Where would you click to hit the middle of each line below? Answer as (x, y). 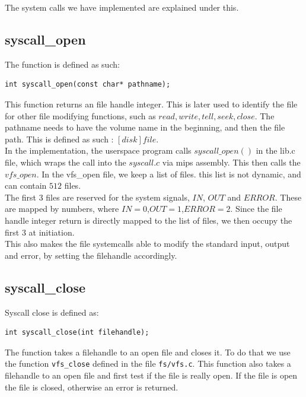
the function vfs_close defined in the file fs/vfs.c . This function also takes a (148, 363)
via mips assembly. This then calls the (231, 162)
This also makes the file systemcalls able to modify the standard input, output (147, 244)
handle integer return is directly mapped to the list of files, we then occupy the (149, 220)
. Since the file (256, 209)
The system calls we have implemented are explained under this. (122, 7)
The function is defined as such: (62, 64)
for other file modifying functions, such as (80, 115)
